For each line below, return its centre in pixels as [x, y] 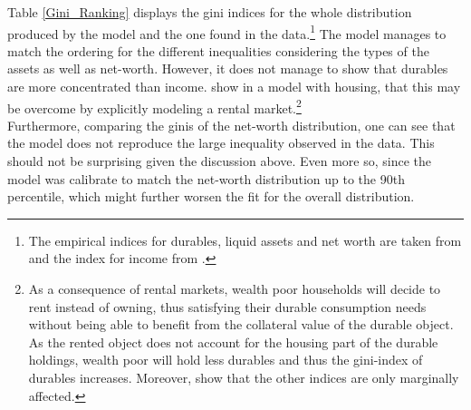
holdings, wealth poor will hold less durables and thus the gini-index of [226, 360]
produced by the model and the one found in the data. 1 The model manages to [227, 32]
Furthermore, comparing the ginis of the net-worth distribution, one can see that [231, 125]
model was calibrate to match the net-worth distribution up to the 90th [206, 178]
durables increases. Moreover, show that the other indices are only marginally [244, 377]
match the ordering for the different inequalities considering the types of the [218, 50]
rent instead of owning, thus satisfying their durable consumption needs [227, 306]
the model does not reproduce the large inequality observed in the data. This [221, 143]
